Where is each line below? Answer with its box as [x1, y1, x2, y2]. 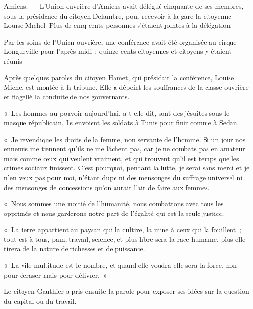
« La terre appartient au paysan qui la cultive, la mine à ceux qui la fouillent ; [4, 224, 241, 235]
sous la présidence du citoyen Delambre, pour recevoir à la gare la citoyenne [4, 10, 231, 21]
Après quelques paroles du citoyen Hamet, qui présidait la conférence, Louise [4, 72, 234, 82]
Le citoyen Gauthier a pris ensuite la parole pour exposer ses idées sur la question [4, 286, 249, 296]
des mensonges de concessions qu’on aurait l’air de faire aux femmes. [4, 182, 210, 192]
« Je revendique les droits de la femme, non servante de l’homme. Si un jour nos [4, 134, 246, 144]
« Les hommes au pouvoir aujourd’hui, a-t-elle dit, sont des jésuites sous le [4, 108, 230, 118]
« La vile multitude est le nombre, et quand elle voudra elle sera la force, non [4, 260, 237, 270]
